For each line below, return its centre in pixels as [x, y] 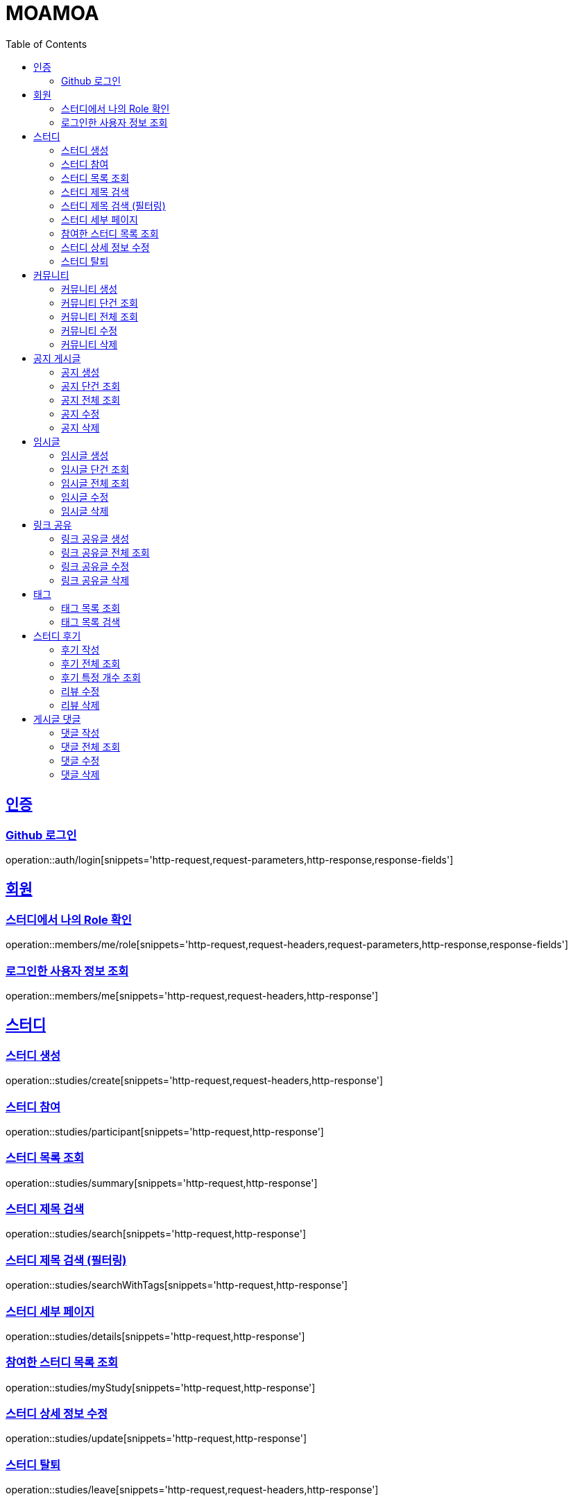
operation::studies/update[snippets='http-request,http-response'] [156, 1439]
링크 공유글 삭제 [95, 580]
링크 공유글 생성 [95, 538]
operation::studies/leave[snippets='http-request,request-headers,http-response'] [192, 1490]
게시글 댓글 [57, 719]
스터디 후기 [57, 635]
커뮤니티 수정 [89, 330]
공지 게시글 [57, 358]
